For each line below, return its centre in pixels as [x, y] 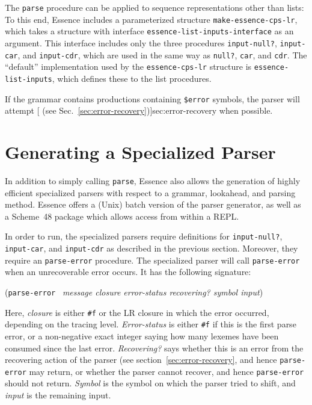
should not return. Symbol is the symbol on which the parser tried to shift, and [150, 383]
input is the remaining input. [58, 395]
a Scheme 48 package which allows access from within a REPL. [122, 216]
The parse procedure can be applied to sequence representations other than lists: [154, 7]
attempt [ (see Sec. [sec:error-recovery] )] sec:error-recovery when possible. [139, 110]
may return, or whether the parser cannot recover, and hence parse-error [167, 371]
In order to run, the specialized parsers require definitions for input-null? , [144, 236]
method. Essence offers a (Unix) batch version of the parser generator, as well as [153, 204]
